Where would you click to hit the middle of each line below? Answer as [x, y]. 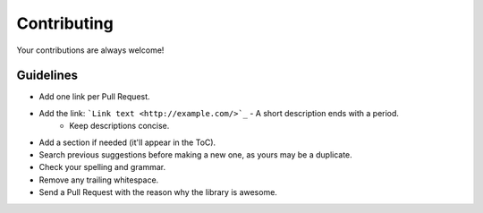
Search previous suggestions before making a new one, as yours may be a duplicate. [195, 155]
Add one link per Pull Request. [95, 97]
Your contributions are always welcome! [90, 50]
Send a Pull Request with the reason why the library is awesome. [158, 192]
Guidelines [47, 76]
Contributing [65, 23]
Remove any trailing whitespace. [99, 180]
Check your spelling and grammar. [102, 167]
